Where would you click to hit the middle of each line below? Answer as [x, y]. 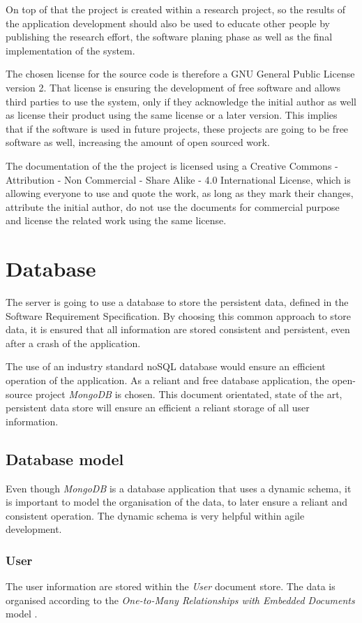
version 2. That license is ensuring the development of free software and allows [173, 87]
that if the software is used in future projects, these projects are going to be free [177, 128]
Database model [65, 459]
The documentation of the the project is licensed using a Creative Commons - [172, 165]
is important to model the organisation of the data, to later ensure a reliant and [177, 502]
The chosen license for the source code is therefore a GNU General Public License [180, 74]
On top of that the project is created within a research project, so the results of [176, 9]
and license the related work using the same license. [116, 220]
